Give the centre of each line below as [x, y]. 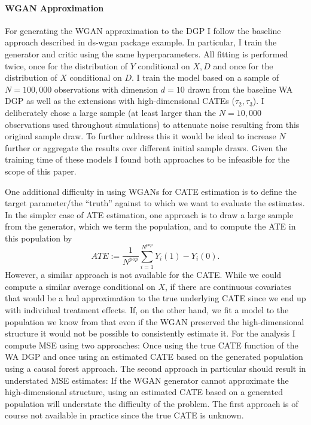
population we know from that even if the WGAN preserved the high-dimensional [155, 321]
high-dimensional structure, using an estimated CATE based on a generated [144, 392]
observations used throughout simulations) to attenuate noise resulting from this [152, 124]
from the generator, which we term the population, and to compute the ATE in [150, 226]
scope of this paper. [41, 171]
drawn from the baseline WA [240, 89]
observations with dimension [106, 89]
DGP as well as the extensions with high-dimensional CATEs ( [120, 101]
